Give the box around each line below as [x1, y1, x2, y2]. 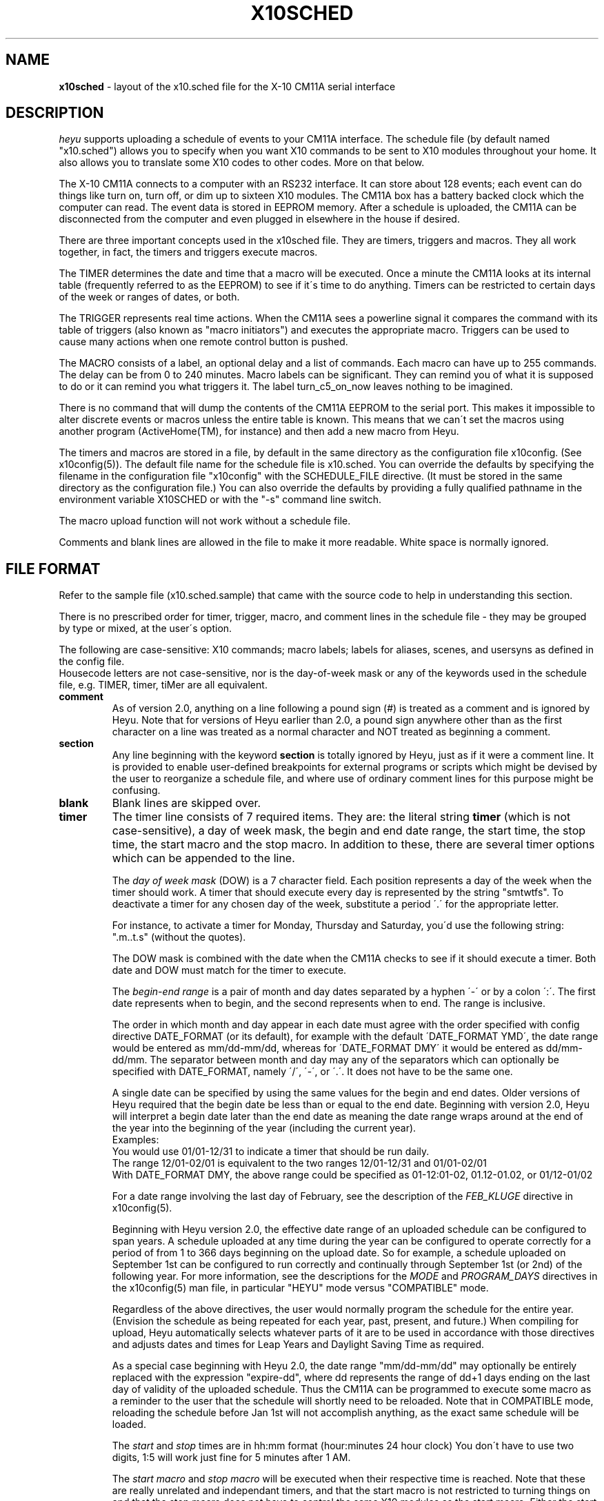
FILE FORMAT [6, 560, 101, 578]
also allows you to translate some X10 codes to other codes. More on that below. [59, 156, 425, 169]
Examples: [112, 1134, 159, 1146]
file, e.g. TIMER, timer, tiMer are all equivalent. [59, 679, 268, 691]
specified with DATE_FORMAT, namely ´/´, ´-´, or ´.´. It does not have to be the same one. [112, 1065, 513, 1078]
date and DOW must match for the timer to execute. [112, 964, 347, 977]
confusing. [112, 784, 161, 797]
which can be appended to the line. [112, 851, 295, 866]
